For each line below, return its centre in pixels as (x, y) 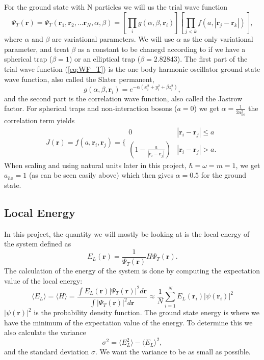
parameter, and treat (37, 49)
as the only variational (218, 39)
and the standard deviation (47, 352)
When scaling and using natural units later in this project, (95, 165)
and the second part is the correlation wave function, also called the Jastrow (123, 98)
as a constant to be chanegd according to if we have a (162, 49)
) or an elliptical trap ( (105, 59)
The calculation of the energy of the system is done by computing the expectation (132, 271)
